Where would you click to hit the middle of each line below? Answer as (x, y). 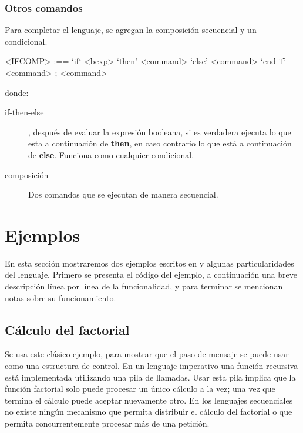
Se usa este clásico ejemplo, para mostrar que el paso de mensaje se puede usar (147, 354)
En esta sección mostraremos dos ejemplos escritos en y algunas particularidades (149, 263)
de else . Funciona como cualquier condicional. (111, 154)
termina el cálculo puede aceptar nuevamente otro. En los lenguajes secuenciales (149, 400)
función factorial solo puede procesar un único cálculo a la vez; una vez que (140, 389)
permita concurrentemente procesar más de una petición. (107, 423)
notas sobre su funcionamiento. (60, 297)
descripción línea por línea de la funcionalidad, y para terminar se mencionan (144, 286)
